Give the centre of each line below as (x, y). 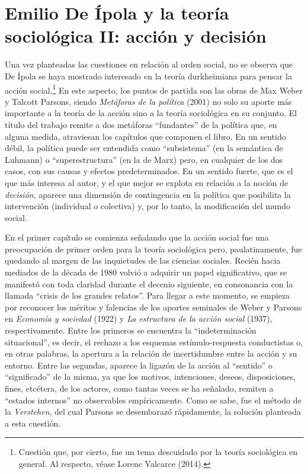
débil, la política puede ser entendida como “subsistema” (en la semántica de (144, 148)
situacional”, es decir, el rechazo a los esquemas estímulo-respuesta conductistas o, (154, 342)
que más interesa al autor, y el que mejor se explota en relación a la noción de (147, 182)
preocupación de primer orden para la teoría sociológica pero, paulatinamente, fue (153, 249)
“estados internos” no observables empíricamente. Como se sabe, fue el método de (153, 400)
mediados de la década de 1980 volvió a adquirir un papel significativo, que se (146, 272)
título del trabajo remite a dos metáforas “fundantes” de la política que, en (141, 124)
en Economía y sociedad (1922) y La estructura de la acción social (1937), (139, 318)
